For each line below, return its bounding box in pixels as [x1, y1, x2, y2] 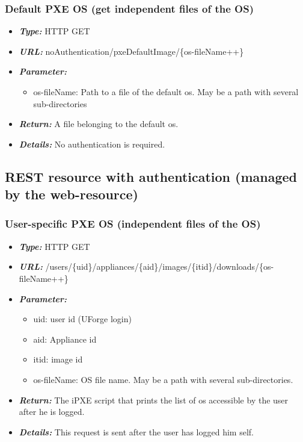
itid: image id [33, 353, 83, 366]
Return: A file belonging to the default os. [19, 117, 179, 130]
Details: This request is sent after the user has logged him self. [19, 425, 254, 438]
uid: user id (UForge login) [33, 313, 132, 325]
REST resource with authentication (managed [5, 167, 298, 185]
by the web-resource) [5, 185, 138, 204]
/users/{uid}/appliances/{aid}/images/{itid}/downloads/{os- [45, 260, 274, 273]
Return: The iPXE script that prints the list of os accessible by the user [19, 393, 289, 406]
